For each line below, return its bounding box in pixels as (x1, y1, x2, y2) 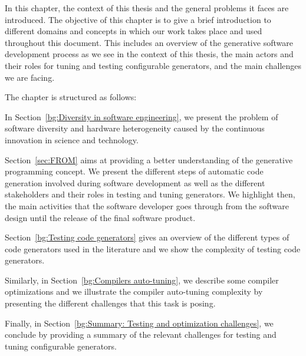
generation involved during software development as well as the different (5, 176, 265, 189)
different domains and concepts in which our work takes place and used (5, 25, 262, 37)
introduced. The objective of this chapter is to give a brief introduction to (5, 13, 271, 25)
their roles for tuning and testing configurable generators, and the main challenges (5, 59, 302, 71)
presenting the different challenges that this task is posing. (5, 297, 216, 309)
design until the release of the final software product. (5, 211, 196, 223)
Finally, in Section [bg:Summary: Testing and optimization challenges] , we (5, 317, 274, 329)
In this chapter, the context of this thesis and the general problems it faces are (5, 2, 289, 14)
